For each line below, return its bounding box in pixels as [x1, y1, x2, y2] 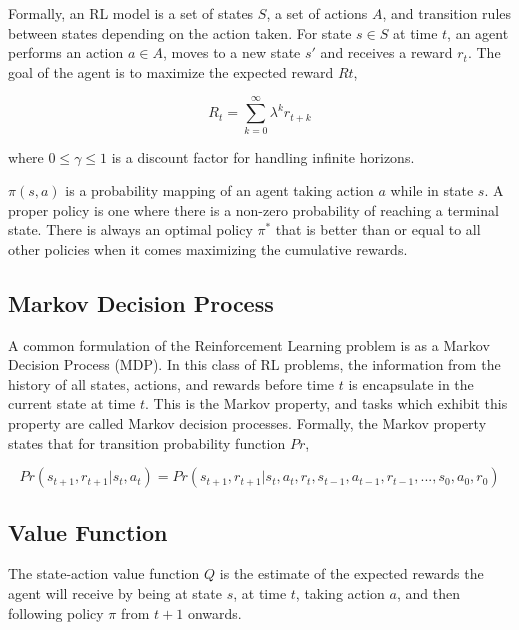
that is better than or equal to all [275, 219, 481, 240]
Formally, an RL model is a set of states [8, 3, 254, 23]
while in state [390, 180, 474, 201]
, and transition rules [382, 3, 512, 23]
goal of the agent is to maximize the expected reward [8, 61, 334, 82]
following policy [8, 602, 104, 623]
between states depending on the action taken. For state [8, 22, 352, 43]
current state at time [8, 393, 136, 414]
